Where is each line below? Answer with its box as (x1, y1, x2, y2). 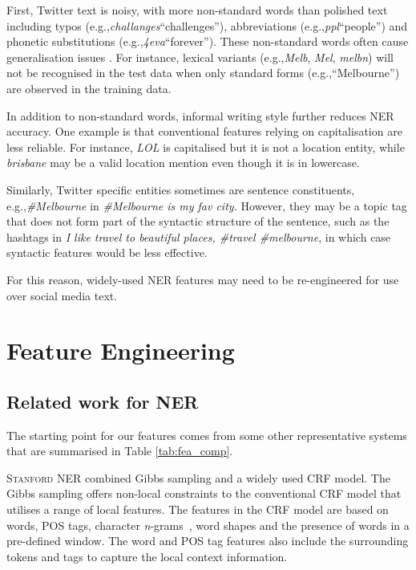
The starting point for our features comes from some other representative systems (6, 426, 407, 443)
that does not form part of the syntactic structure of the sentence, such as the (6, 213, 390, 230)
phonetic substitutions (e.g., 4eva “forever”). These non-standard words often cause (6, 33, 409, 50)
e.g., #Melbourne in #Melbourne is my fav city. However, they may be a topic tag (6, 197, 407, 214)
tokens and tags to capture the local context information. (6, 548, 288, 564)
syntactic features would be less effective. (6, 244, 208, 261)
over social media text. (6, 287, 118, 303)
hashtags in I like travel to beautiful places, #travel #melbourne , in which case (6, 228, 391, 245)
